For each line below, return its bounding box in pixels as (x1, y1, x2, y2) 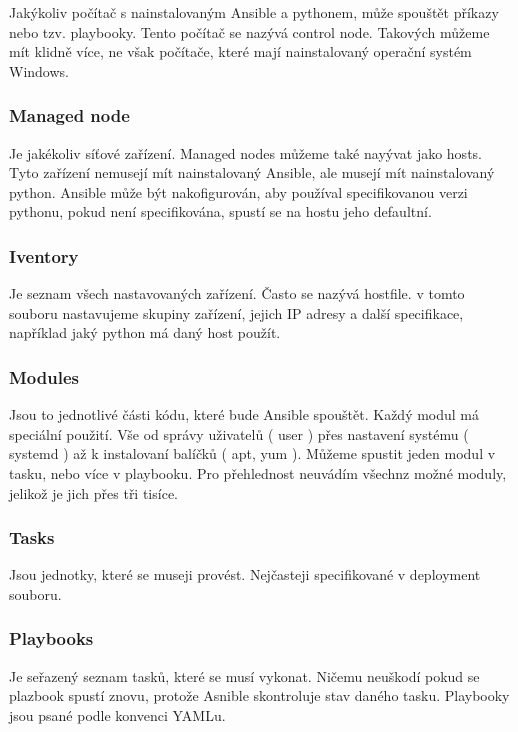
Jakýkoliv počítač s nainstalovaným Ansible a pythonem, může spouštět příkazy (9, 2, 499, 22)
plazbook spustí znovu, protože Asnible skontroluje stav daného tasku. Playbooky (9, 685, 510, 706)
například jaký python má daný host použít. (9, 322, 281, 343)
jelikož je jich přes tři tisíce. (9, 482, 178, 503)
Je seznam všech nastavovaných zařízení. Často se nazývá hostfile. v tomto (9, 283, 465, 304)
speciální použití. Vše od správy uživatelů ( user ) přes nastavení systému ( (9, 423, 469, 444)
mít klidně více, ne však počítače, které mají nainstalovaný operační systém (9, 41, 472, 62)
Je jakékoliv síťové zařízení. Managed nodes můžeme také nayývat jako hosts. (9, 142, 482, 163)
